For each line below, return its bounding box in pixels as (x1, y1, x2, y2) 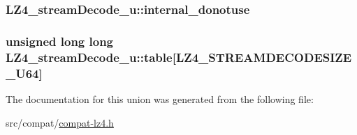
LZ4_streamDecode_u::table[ (6, 48, 176, 65)
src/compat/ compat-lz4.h (6, 115, 114, 129)
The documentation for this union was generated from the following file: (6, 91, 314, 106)
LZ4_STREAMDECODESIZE (175, 48, 352, 65)
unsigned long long (6, 32, 113, 49)
